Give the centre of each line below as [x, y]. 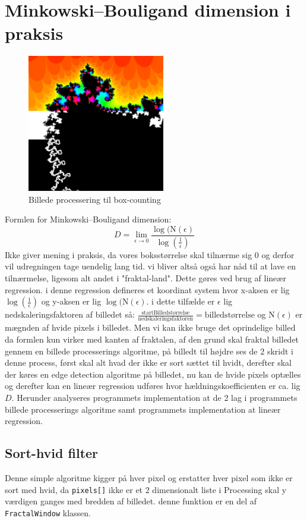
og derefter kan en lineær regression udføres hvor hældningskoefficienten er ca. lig [153, 386]
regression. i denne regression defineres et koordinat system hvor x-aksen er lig [147, 289]
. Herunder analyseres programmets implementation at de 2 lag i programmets [154, 398]
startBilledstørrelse [166, 313]
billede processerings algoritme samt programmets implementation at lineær [143, 409]
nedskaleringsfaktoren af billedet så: [70, 314]
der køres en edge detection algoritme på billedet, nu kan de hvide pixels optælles [153, 374]
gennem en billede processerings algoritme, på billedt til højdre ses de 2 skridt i [149, 351]
